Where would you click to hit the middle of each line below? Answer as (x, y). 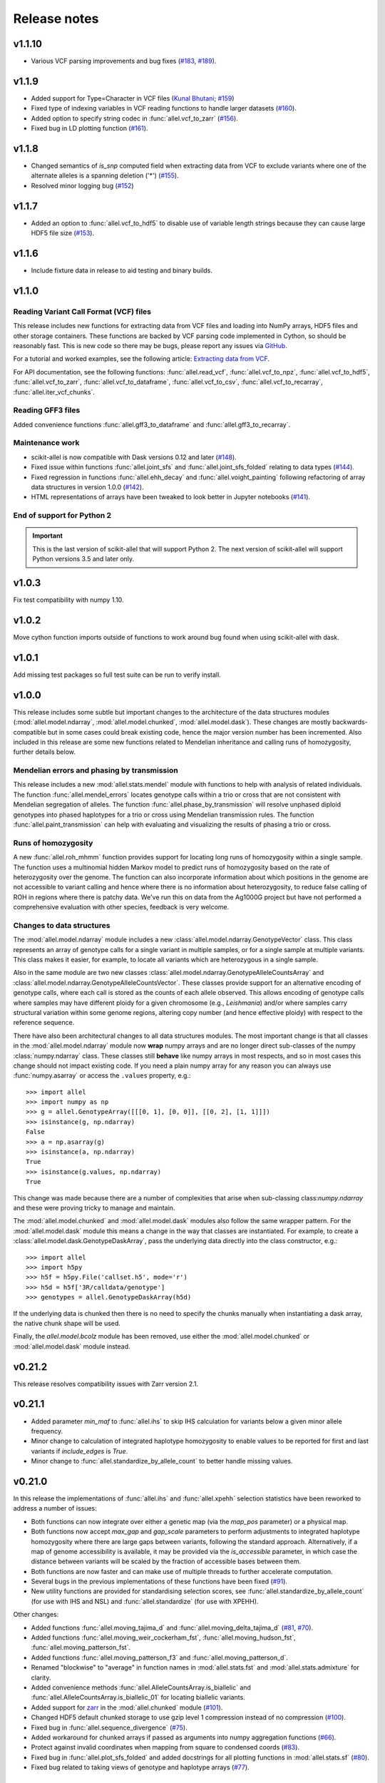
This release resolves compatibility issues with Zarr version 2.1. (106, 1384)
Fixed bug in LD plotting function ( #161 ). (89, 128)
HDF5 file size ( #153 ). (63, 233)
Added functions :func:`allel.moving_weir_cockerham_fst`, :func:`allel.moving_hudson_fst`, (163, 1638)
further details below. (45, 752)
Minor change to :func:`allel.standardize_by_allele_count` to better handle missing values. (162, 1461)
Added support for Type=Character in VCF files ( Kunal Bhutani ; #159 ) (133, 98)
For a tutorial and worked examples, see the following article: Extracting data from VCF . (142, 359)
